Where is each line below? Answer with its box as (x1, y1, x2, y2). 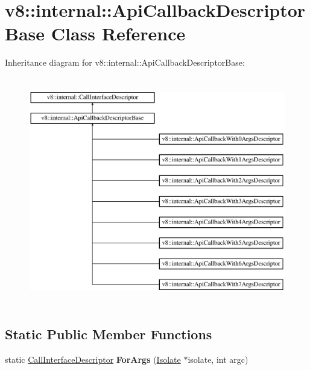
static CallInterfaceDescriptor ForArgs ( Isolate (5, 353, 181, 365)
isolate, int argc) (188, 353, 248, 365)
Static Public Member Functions (5, 324, 212, 343)
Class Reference (51, 21, 186, 46)
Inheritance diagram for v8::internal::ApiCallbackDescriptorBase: (5, 56, 245, 69)
